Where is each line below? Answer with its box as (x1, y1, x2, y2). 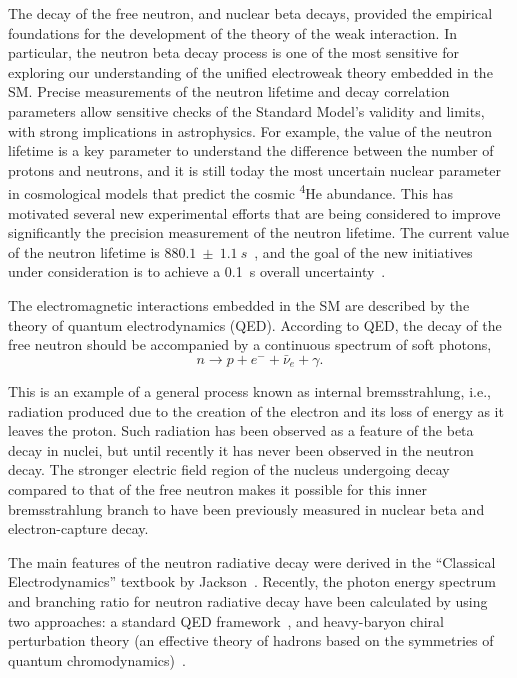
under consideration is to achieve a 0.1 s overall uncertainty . (8, 261, 386, 282)
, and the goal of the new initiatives (254, 241, 473, 262)
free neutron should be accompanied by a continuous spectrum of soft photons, (8, 334, 492, 355)
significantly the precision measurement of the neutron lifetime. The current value (8, 222, 509, 243)
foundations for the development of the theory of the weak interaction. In (8, 22, 457, 43)
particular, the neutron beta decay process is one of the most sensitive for (8, 42, 459, 63)
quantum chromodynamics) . (8, 649, 186, 670)
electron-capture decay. (8, 518, 149, 539)
